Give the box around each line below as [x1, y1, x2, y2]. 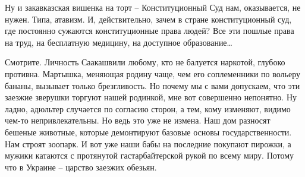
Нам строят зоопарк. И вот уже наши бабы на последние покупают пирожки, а [5, 137, 291, 150]
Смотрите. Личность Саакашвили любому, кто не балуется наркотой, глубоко [5, 56, 285, 68]
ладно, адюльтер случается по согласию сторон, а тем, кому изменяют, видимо [5, 102, 291, 115]
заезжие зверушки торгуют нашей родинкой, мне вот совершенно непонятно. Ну [5, 91, 297, 103]
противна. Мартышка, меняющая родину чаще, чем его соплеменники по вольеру [5, 67, 300, 80]
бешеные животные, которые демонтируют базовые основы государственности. [5, 125, 292, 138]
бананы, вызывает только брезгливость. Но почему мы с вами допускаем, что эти [5, 79, 300, 91]
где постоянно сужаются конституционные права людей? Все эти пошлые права [5, 24, 294, 37]
